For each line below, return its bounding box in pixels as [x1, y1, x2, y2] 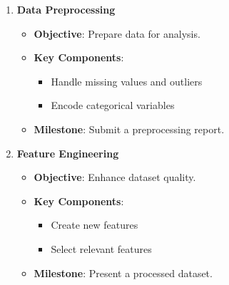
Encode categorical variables [51, 98, 175, 113]
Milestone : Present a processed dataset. [34, 265, 213, 280]
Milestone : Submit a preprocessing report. [34, 121, 225, 136]
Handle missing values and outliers [51, 73, 203, 88]
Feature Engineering [16, 145, 119, 160]
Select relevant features [51, 241, 152, 256]
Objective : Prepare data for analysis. [34, 26, 200, 41]
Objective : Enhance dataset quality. [34, 170, 196, 185]
